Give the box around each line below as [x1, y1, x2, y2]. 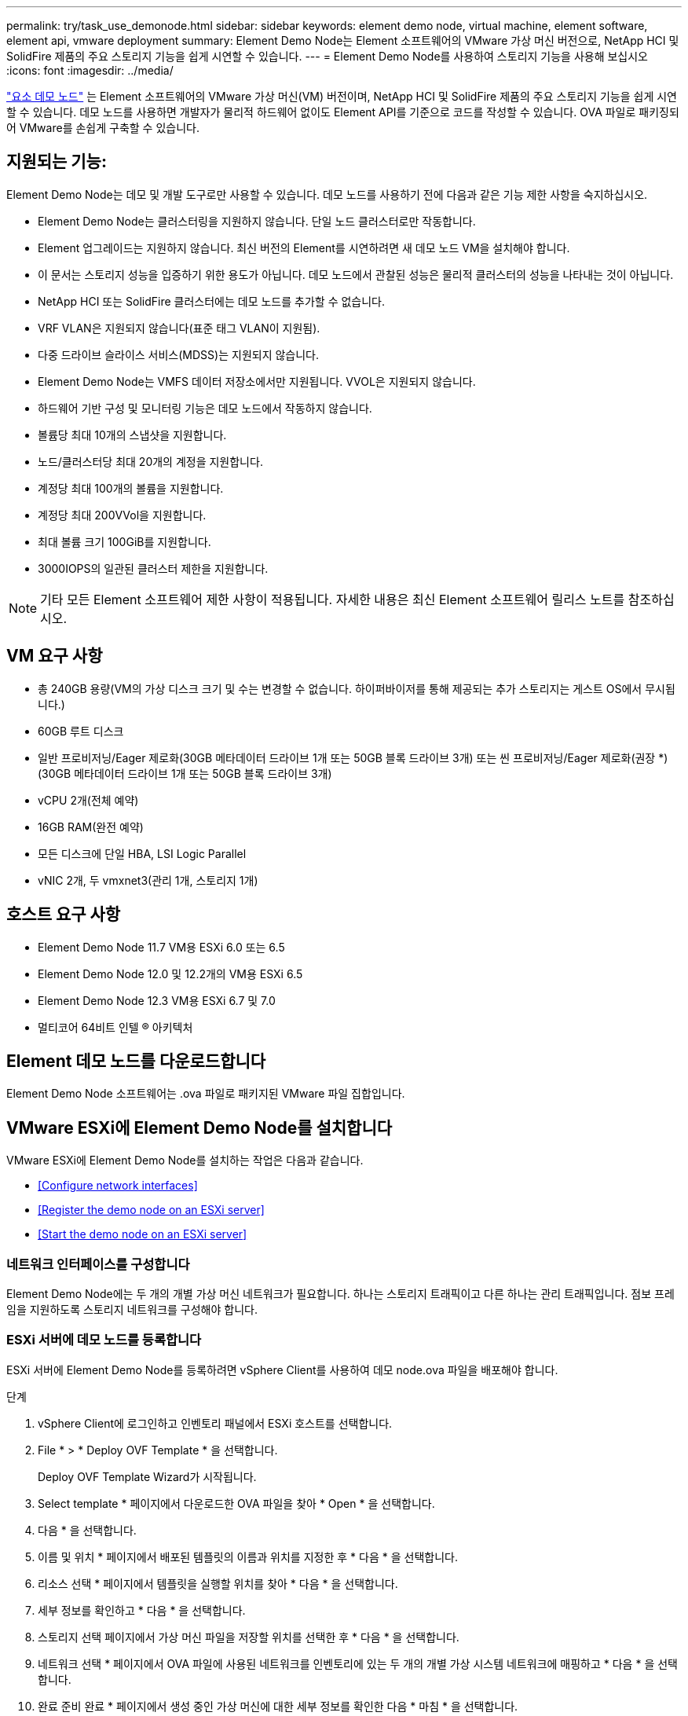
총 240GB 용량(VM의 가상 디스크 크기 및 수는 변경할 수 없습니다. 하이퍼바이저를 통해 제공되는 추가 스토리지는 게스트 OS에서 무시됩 [38, 681, 675, 695]
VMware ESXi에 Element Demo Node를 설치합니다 [6, 1117, 393, 1138]
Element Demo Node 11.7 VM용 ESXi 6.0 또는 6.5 [38, 940, 285, 954]
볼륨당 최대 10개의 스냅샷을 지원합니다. [38, 427, 227, 442]
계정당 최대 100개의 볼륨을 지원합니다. [38, 481, 224, 495]
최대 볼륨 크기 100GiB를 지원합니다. [38, 534, 211, 548]
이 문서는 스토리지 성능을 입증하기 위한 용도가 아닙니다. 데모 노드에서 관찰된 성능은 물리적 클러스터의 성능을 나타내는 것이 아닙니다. [38, 267, 674, 281]
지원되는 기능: [6, 152, 107, 172]
